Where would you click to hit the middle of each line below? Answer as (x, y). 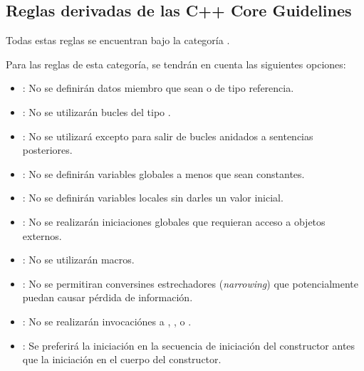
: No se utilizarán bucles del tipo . (97, 111)
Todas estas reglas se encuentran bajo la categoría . (118, 40)
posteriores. (47, 150)
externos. (42, 235)
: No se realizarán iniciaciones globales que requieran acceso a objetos (174, 221)
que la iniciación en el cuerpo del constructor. (122, 359)
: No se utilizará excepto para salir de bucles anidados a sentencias (168, 136)
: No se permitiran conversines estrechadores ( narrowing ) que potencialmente (191, 283)
